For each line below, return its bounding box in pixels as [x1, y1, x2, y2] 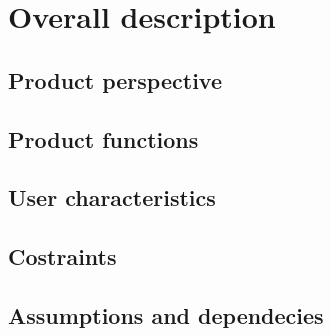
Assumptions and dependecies [8, 299, 324, 330]
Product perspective [8, 64, 222, 95]
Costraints [8, 241, 117, 272]
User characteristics [8, 182, 216, 213]
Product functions [8, 123, 199, 154]
